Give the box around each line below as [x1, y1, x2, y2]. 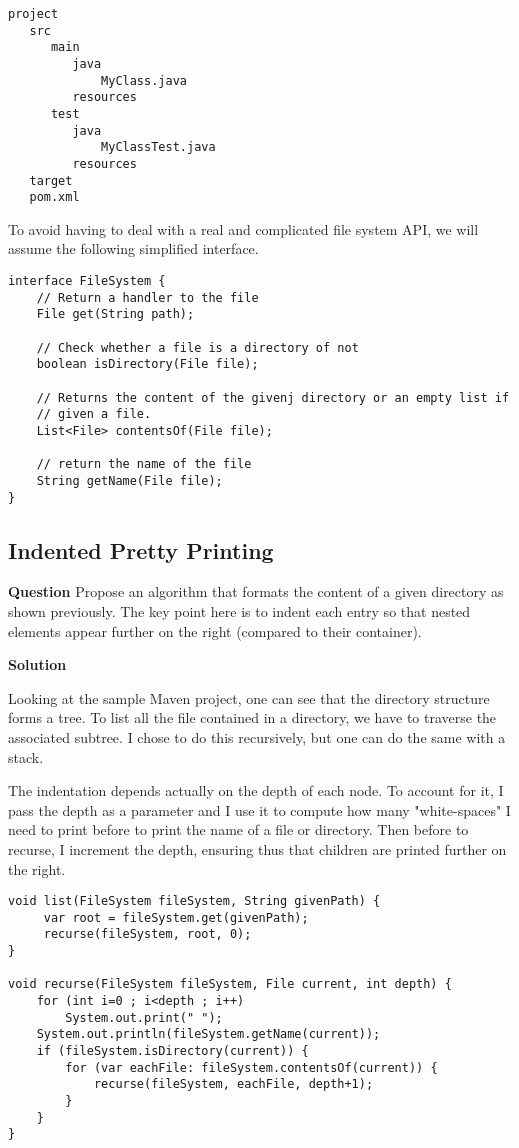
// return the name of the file [36, 457, 252, 472]
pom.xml [29, 190, 80, 205]
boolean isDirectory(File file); [36, 357, 259, 372]
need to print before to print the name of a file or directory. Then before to [8, 819, 469, 840]
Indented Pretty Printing [8, 534, 274, 565]
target [29, 173, 73, 188]
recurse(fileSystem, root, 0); [43, 927, 252, 942]
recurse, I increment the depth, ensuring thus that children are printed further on [8, 838, 507, 859]
